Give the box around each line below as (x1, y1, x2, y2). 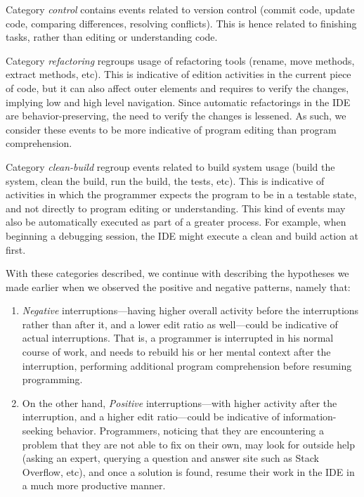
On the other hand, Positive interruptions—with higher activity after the (22, 395, 337, 410)
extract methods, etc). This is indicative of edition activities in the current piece (6, 67, 351, 82)
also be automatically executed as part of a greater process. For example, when (6, 214, 346, 229)
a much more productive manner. (22, 478, 166, 493)
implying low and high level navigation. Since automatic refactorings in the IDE (6, 94, 351, 109)
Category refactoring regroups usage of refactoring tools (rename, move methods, (6, 53, 355, 67)
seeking (22, 423, 53, 438)
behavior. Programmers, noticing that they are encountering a (56, 423, 324, 438)
